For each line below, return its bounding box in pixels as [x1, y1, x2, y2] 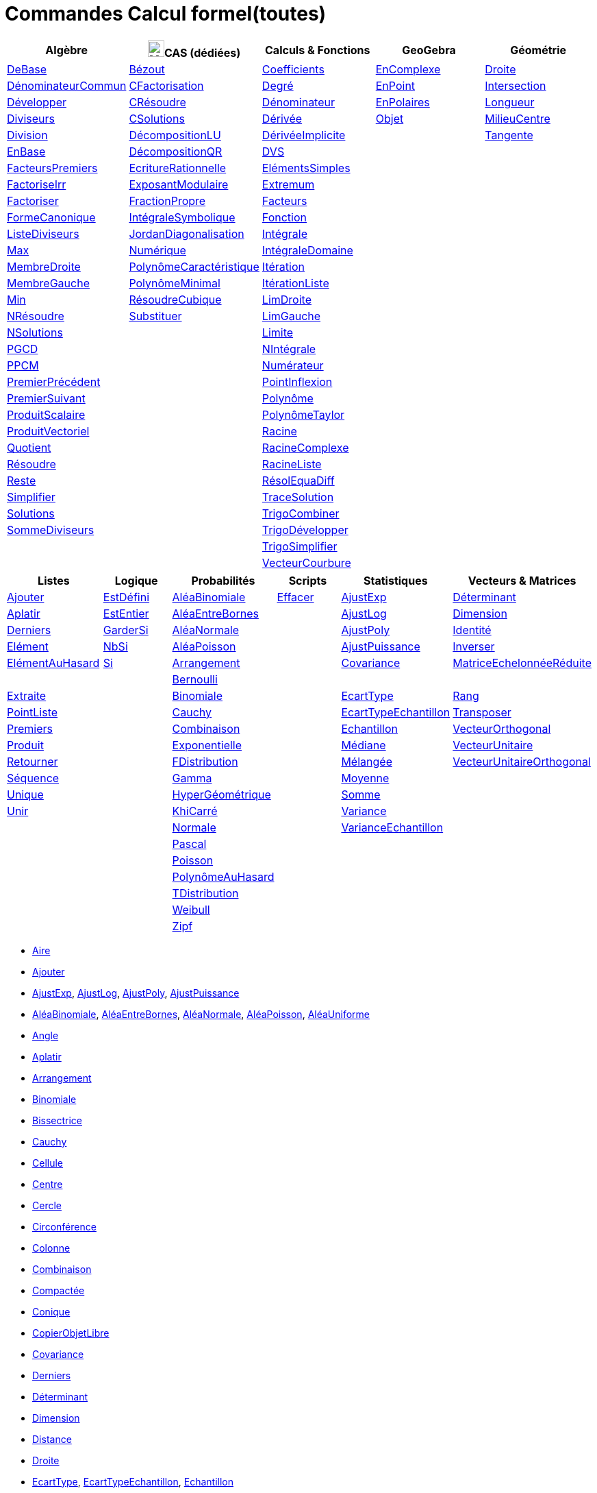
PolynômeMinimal [129, 276, 220, 290]
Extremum [262, 177, 315, 191]
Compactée [32, 1284, 85, 1296]
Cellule [32, 1156, 64, 1169]
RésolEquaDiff [262, 473, 335, 487]
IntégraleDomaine [262, 243, 353, 257]
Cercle [32, 1199, 62, 1211]
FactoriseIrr [7, 177, 66, 191]
